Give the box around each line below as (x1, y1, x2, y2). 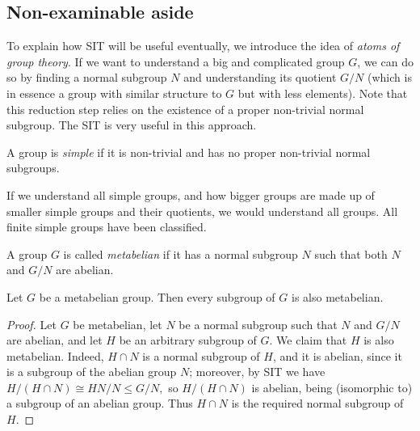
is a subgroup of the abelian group (6, 363, 177, 380)
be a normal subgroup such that (178, 315, 338, 332)
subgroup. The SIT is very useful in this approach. (6, 116, 257, 133)
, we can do (357, 53, 414, 70)
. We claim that (269, 332, 347, 349)
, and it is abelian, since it (272, 347, 402, 364)
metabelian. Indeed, (6, 347, 104, 364)
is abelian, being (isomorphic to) (251, 378, 413, 395)
